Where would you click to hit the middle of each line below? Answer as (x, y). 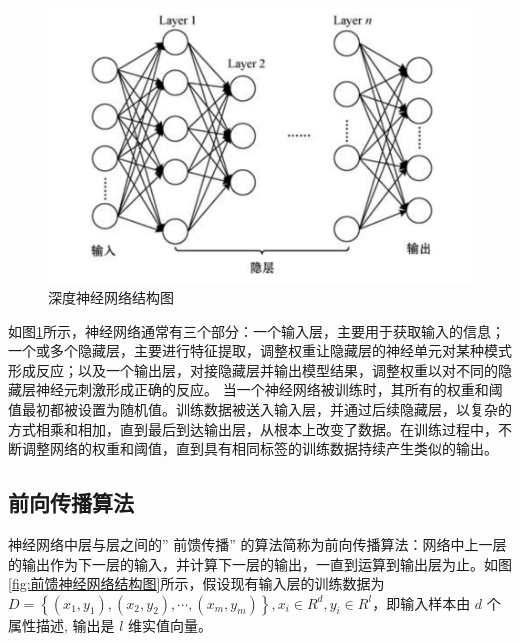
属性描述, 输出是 (61, 624)
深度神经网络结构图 (111, 296)
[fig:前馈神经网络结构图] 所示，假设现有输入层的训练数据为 (196, 583)
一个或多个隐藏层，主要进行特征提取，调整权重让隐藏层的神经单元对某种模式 (260, 350)
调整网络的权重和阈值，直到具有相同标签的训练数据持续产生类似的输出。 (259, 448)
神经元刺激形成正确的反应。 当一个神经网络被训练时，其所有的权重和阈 (269, 389)
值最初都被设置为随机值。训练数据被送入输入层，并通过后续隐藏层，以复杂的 (260, 408)
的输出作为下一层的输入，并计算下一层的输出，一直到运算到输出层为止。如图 (260, 563)
